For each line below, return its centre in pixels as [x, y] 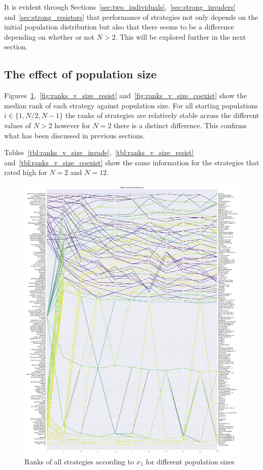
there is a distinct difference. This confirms [180, 125]
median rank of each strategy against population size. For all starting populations [131, 105]
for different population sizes [190, 461]
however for [72, 125]
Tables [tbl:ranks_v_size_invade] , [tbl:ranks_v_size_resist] [99, 152]
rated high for [26, 172]
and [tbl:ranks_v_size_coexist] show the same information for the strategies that [132, 162]
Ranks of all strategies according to [79, 461]
